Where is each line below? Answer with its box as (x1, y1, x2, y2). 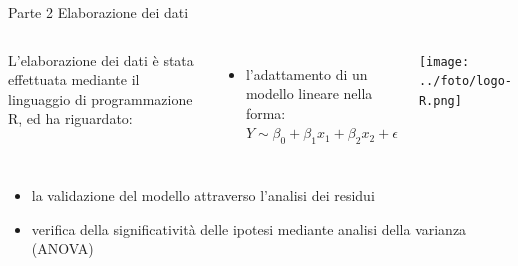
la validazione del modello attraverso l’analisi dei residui (31, 185, 375, 206)
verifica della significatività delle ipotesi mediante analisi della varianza (31, 218, 467, 239)
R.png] (418, 93, 462, 108)
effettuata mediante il (8, 69, 140, 90)
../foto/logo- (418, 74, 513, 89)
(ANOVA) (31, 238, 94, 259)
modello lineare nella (245, 83, 373, 104)
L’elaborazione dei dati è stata (8, 49, 194, 70)
